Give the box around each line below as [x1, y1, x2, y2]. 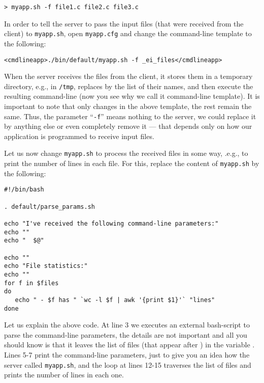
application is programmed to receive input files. [4, 130, 154, 141]
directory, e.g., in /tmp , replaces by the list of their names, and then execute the [4, 80, 253, 91]
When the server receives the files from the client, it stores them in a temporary [4, 71, 253, 81]
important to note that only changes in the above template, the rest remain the [4, 101, 252, 111]
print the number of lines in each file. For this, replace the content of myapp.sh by [4, 158, 259, 169]
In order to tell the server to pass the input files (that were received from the [4, 18, 244, 29]
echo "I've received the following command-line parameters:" [4, 220, 219, 227]
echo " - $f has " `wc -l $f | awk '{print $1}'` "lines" [15, 296, 215, 304]
